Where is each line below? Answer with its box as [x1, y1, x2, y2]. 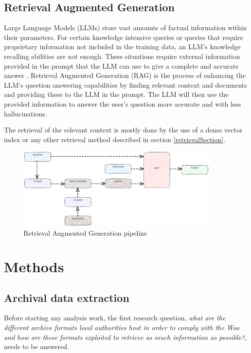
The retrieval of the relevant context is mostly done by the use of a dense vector [4, 125, 243, 135]
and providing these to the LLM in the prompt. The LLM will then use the [4, 89, 229, 99]
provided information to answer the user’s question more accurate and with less [4, 98, 241, 109]
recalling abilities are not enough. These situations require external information [4, 51, 240, 61]
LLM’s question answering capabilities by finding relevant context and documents [4, 79, 247, 90]
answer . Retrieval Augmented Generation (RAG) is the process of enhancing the [4, 70, 246, 80]
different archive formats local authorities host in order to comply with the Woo [4, 322, 240, 332]
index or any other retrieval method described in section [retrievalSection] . [4, 134, 226, 144]
